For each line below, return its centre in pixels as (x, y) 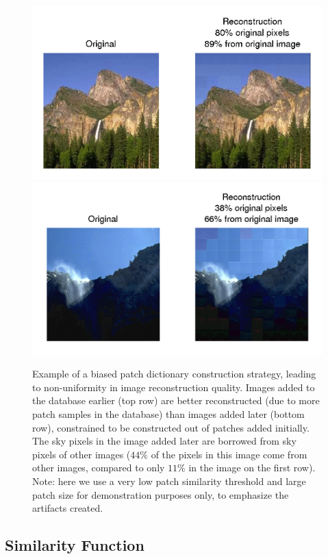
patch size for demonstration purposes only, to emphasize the (161, 494)
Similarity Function (75, 545)
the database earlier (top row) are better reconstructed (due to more (176, 400)
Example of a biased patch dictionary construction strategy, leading (174, 374)
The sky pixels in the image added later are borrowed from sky (164, 441)
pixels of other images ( (81, 454)
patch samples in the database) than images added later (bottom (168, 414)
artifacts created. (68, 508)
